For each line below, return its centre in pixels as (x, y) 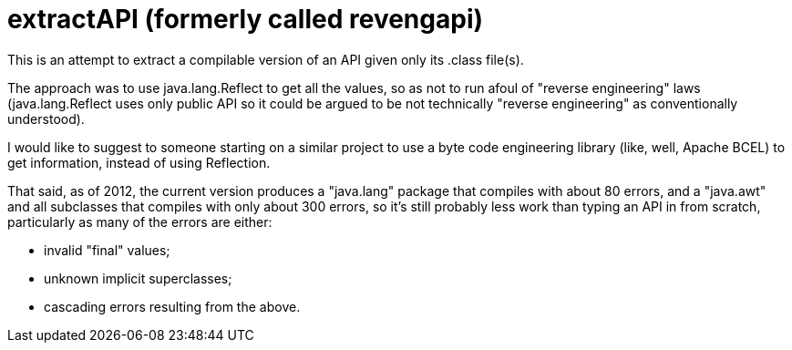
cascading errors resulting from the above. (172, 306)
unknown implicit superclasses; (138, 278)
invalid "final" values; (107, 250)
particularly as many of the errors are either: (140, 221)
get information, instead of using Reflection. (139, 162)
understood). (46, 118)
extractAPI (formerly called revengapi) (246, 19)
